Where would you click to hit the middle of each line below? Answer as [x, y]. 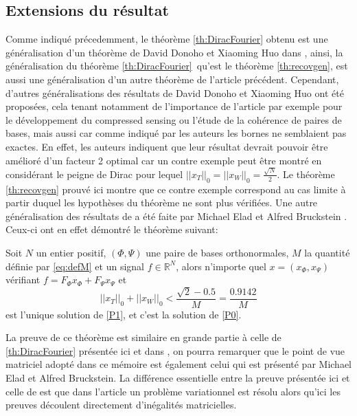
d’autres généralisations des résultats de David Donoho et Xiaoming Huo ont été [175, 92]
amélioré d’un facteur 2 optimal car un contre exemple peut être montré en [164, 160]
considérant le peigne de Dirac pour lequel [94, 174]
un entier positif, [71, 253]
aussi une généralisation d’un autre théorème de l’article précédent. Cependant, [172, 79]
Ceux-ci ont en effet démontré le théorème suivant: [112, 229]
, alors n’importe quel [221, 266]
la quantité [327, 253]
